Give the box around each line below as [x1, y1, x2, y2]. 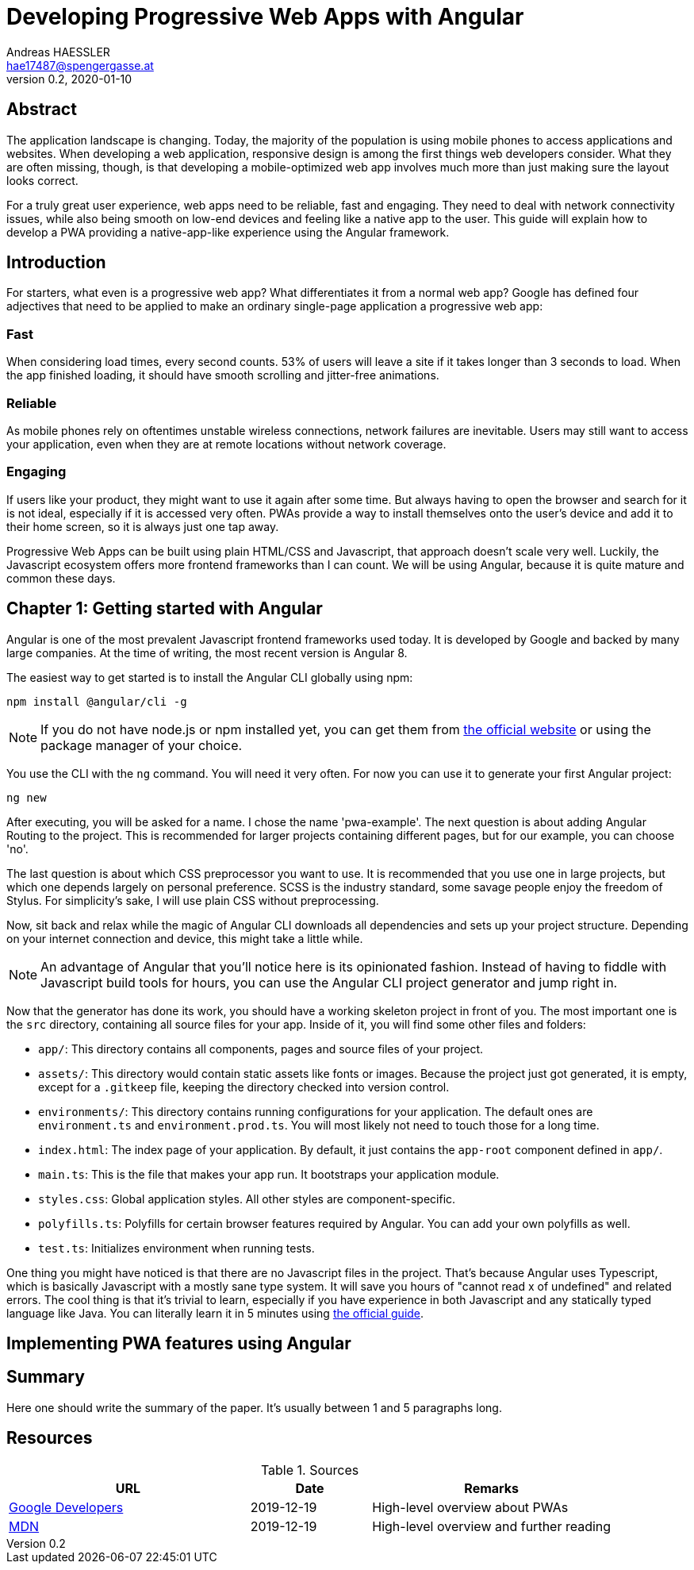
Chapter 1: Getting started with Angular [6, 598, 323, 619]
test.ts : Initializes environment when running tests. [38, 1241, 315, 1255]
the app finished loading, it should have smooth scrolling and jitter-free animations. [6, 368, 439, 383]
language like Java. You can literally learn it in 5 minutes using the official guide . [6, 1306, 424, 1320]
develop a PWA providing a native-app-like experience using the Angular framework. [6, 225, 450, 239]
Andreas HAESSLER [6, 44, 110, 59]
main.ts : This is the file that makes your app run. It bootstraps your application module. [38, 1167, 500, 1181]
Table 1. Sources [260, 1461, 359, 1478]
